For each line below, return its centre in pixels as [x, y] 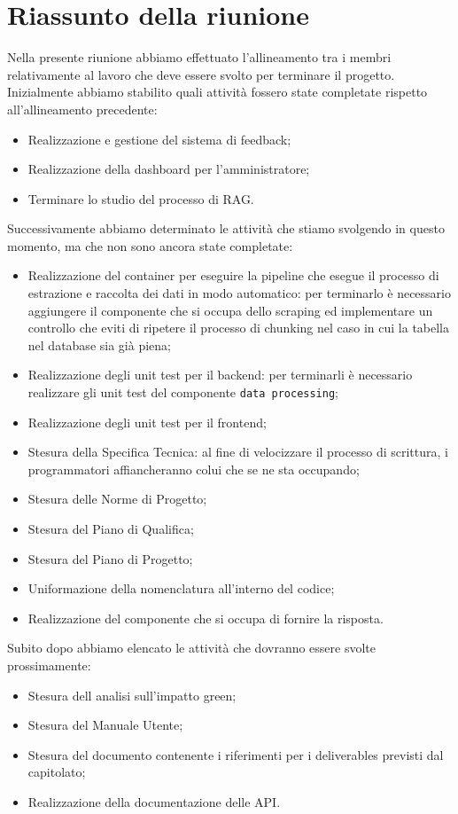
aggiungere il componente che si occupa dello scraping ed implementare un [230, 310]
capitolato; [57, 772]
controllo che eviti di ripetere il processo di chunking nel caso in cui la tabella [239, 328]
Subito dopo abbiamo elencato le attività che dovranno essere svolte [192, 648]
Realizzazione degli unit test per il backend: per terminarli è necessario [220, 375]
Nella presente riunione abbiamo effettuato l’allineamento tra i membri [199, 57]
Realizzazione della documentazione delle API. [154, 802]
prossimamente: [49, 665]
